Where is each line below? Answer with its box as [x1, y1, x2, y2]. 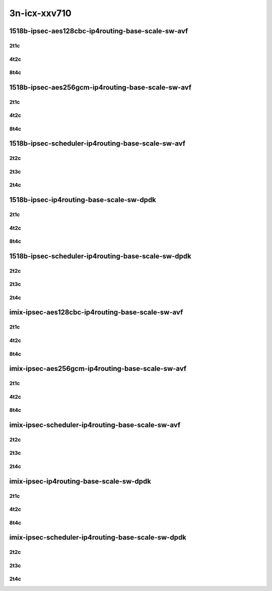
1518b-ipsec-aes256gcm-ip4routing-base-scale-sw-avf [9, 83, 191, 92]
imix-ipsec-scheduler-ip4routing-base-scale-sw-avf [9, 421, 181, 429]
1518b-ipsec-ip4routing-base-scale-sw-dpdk [9, 195, 156, 204]
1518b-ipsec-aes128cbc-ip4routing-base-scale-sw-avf [9, 27, 188, 35]
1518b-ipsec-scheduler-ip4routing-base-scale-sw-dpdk [9, 252, 191, 260]
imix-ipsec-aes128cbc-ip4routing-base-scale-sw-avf [9, 308, 183, 317]
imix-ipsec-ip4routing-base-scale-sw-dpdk [9, 477, 151, 486]
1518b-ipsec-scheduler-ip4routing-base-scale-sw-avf [9, 139, 186, 148]
